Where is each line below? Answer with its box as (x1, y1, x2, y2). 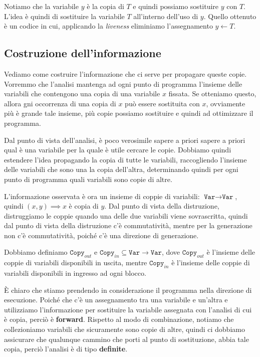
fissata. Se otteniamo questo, (168, 88, 256, 99)
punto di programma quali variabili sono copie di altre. (4, 173, 172, 184)
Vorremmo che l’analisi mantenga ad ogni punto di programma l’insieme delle (4, 78, 242, 89)
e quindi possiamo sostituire (133, 1, 219, 11)
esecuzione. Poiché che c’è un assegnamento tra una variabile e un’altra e (4, 294, 228, 305)
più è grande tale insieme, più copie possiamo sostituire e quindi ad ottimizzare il (4, 108, 253, 118)
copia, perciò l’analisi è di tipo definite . (4, 343, 128, 354)
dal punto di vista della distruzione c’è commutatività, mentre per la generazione (4, 220, 252, 231)
